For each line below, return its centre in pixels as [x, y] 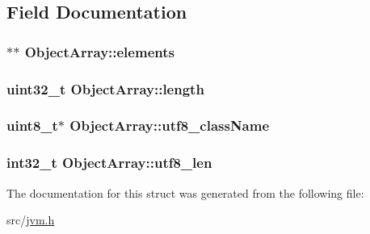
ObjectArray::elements [99, 51]
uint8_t [32, 125]
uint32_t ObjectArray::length [105, 88]
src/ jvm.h [31, 220]
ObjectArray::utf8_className [170, 125]
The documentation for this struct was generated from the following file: [185, 192]
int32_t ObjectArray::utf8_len [109, 163]
